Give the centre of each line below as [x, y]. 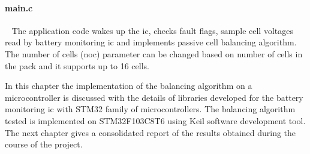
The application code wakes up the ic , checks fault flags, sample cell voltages [152, 30]
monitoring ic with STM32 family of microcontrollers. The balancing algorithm [150, 109]
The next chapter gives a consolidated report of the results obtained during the [151, 132]
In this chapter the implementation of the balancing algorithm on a [129, 86]
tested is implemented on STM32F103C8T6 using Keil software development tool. [155, 120]
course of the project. [44, 144]
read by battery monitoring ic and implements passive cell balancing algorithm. [151, 42]
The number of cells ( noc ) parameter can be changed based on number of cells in [154, 53]
